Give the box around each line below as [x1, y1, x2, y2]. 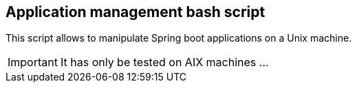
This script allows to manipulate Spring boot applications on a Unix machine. [6, 32, 352, 44]
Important [8, 55, 58, 70]
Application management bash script [6, 3, 266, 20]
